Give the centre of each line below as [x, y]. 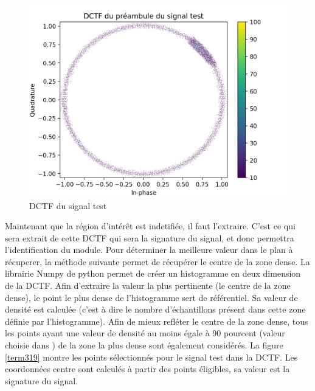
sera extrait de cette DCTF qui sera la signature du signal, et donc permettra [150, 237]
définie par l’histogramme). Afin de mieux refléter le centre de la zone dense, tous [157, 321]
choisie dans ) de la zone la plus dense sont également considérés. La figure [144, 345]
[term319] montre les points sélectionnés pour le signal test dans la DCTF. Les [151, 357]
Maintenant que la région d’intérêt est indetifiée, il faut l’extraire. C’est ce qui [150, 226]
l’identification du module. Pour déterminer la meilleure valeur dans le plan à [149, 250]
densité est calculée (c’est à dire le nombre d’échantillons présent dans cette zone [155, 309]
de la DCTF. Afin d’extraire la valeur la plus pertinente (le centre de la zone [148, 285]
